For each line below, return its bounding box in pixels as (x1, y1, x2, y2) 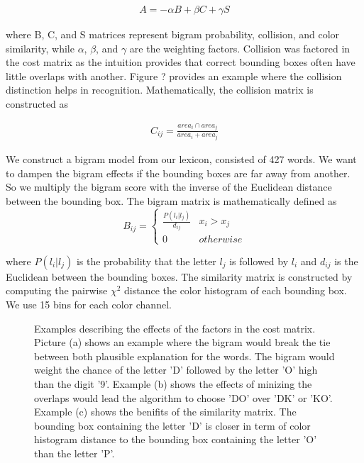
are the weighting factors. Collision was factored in (129, 40, 351, 55)
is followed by (229, 253, 289, 268)
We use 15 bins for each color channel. (6, 296, 172, 311)
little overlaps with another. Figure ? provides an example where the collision (6, 68, 342, 83)
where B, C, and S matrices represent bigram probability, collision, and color (6, 27, 340, 42)
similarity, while (6, 40, 75, 55)
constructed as (6, 96, 69, 111)
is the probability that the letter (76, 253, 216, 268)
